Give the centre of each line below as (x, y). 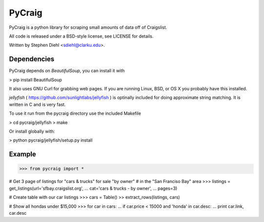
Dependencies (32, 59)
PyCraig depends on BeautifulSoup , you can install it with (67, 71)
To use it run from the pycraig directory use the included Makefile (75, 113)
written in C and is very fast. (37, 104)
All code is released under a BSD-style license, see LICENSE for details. (81, 36)
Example (22, 154)
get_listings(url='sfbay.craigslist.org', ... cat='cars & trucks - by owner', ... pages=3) (93, 188)
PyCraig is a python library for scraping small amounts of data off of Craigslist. (88, 27)
